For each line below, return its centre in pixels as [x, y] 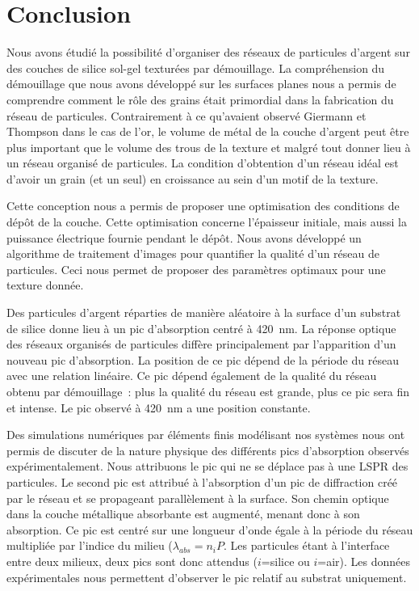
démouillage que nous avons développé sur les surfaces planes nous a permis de [201, 84]
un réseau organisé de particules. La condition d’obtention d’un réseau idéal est [203, 163]
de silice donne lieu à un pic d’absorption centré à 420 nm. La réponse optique [201, 328]
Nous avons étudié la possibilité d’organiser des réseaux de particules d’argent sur [208, 52]
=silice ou [285, 561]
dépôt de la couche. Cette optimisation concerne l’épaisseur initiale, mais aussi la [207, 222]
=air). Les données [364, 561]
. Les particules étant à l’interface [306, 545]
